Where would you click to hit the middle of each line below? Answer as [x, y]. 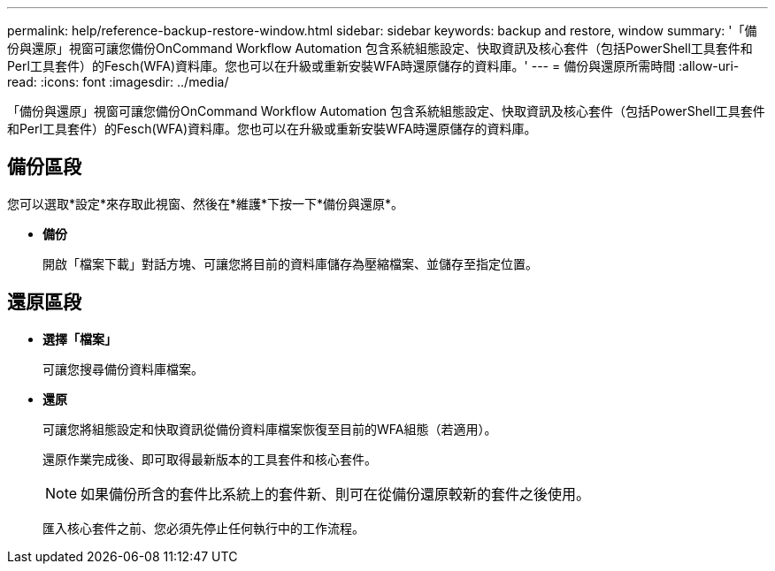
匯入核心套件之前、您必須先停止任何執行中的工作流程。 [203, 528]
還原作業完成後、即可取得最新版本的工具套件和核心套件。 [210, 459]
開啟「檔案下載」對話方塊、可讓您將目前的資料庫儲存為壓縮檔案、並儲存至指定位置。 [290, 263]
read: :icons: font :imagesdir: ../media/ [118, 82]
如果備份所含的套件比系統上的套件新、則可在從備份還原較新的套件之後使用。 [336, 494]
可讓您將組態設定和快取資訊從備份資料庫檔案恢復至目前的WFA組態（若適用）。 [270, 429]
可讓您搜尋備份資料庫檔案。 [123, 369]
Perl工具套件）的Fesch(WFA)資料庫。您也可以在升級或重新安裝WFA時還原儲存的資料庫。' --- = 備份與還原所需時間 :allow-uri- [373, 66]
